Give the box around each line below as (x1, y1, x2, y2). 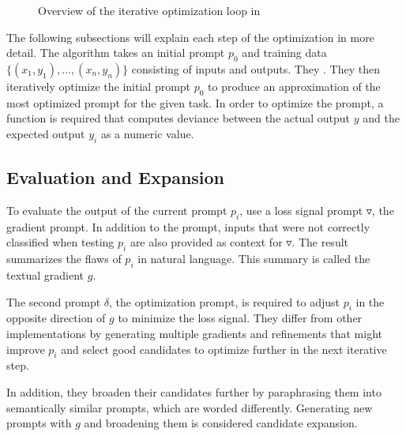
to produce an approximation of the (208, 77, 381, 94)
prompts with (6, 415, 72, 431)
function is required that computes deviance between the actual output (6, 110, 351, 126)
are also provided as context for (130, 234, 283, 250)
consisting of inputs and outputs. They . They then (131, 60, 380, 77)
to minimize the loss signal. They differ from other (118, 310, 363, 326)
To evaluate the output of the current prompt (6, 201, 227, 218)
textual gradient (6, 266, 85, 283)
